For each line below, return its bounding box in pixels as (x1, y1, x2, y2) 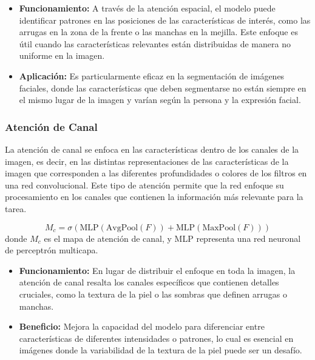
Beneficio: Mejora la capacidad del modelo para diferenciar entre (19, 320, 265, 333)
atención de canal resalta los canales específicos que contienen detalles (19, 276, 279, 288)
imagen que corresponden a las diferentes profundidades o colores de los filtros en (5, 167, 307, 179)
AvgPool (106, 223, 138, 232)
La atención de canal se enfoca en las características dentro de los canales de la (5, 142, 299, 155)
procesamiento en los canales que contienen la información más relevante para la (5, 190, 303, 203)
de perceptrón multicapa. (5, 244, 98, 256)
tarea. (5, 202, 27, 215)
